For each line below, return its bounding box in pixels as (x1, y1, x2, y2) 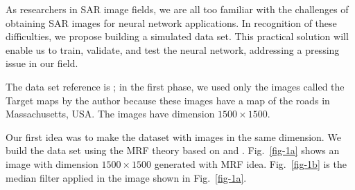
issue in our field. (6, 56, 78, 70)
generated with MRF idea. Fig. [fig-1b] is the (154, 156, 347, 171)
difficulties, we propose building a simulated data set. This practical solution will (6, 29, 349, 44)
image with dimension (6, 156, 98, 171)
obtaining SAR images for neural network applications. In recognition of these (6, 15, 337, 30)
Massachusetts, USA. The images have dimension (6, 106, 215, 121)
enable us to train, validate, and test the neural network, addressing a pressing (6, 42, 340, 57)
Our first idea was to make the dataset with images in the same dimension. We (6, 129, 341, 144)
